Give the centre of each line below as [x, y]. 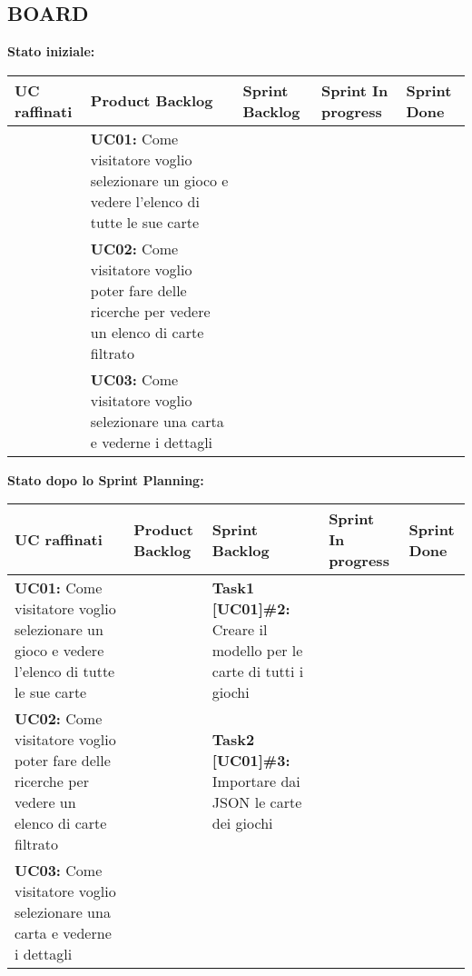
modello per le [257, 651]
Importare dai [256, 782]
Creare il [240, 630]
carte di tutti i [258, 672]
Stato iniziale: [51, 51]
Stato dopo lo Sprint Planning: [106, 479]
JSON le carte [257, 802]
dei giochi [242, 823]
